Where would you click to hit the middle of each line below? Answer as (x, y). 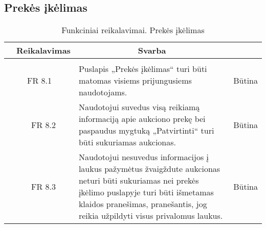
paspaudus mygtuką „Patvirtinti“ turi (146, 131)
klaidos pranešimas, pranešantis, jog (143, 204)
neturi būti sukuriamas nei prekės (139, 181)
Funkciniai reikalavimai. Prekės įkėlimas (133, 30)
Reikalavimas (43, 50)
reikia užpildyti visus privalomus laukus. (151, 216)
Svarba (152, 50)
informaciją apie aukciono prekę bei (142, 119)
